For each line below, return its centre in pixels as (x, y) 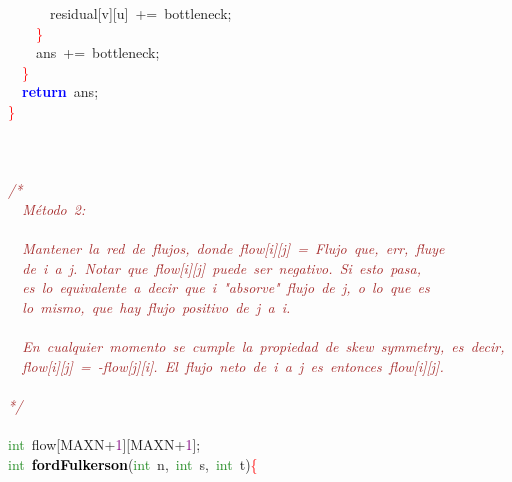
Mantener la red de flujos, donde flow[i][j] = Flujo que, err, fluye (233, 248)
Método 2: (54, 208)
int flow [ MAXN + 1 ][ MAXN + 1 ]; (104, 444)
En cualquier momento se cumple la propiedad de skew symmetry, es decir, (263, 346)
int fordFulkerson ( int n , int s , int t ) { (133, 463)
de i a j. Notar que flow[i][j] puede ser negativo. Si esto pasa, (221, 267)
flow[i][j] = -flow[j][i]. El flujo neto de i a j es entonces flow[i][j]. (233, 365)
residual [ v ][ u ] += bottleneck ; (140, 13)
